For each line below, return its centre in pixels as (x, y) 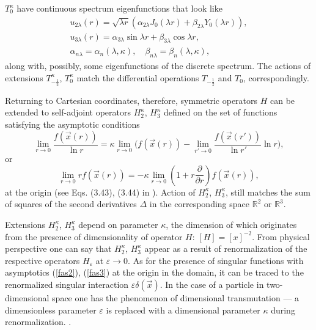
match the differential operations (138, 77)
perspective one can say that (58, 248)
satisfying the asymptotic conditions (72, 124)
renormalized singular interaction (67, 284)
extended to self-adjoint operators (68, 112)
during (283, 310)
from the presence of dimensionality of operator (94, 236)
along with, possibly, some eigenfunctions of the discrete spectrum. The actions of (158, 66)
